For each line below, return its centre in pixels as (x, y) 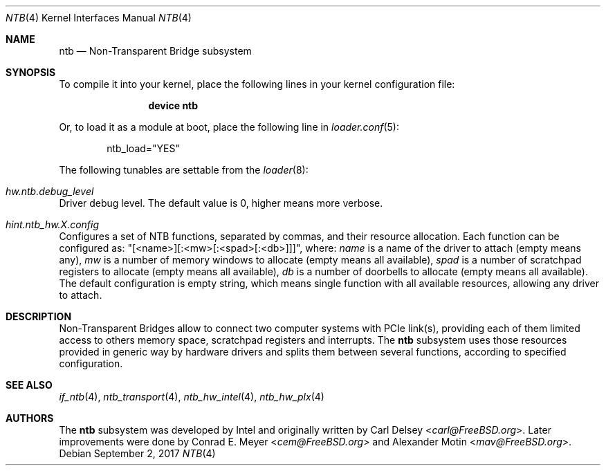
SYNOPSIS (31, 72)
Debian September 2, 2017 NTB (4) (137, 453)
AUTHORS (30, 418)
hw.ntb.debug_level (50, 191)
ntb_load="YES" (144, 148)
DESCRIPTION (39, 316)
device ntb (173, 105)
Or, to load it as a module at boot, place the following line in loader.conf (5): (229, 127)
